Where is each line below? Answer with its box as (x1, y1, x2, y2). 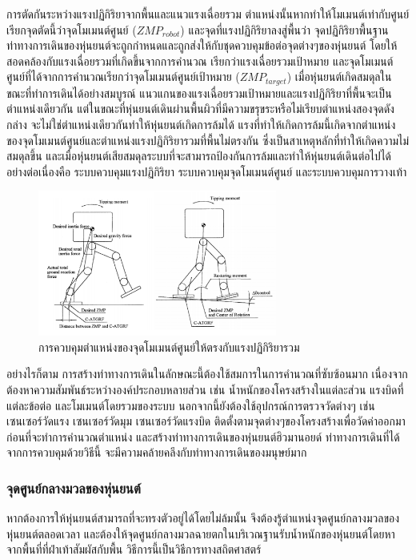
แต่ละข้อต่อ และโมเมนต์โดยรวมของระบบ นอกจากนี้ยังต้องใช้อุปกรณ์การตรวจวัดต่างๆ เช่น (6, 397, 375, 413)
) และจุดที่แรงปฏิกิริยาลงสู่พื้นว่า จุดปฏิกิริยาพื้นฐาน (180, 21, 389, 38)
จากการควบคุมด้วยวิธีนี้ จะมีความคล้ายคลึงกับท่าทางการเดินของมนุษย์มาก (6, 444, 307, 461)
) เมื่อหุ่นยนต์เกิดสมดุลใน (286, 68, 392, 85)
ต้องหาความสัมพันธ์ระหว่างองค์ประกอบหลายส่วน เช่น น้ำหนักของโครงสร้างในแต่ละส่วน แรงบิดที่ (6, 381, 404, 397)
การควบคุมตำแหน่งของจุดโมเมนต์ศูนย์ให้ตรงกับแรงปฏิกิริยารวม (38, 338, 300, 355)
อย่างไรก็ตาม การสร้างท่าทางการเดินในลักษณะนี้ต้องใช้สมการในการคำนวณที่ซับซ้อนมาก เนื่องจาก (6, 365, 408, 382)
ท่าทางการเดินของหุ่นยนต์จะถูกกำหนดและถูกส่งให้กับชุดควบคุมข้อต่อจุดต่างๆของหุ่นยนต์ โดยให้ (6, 37, 398, 54)
